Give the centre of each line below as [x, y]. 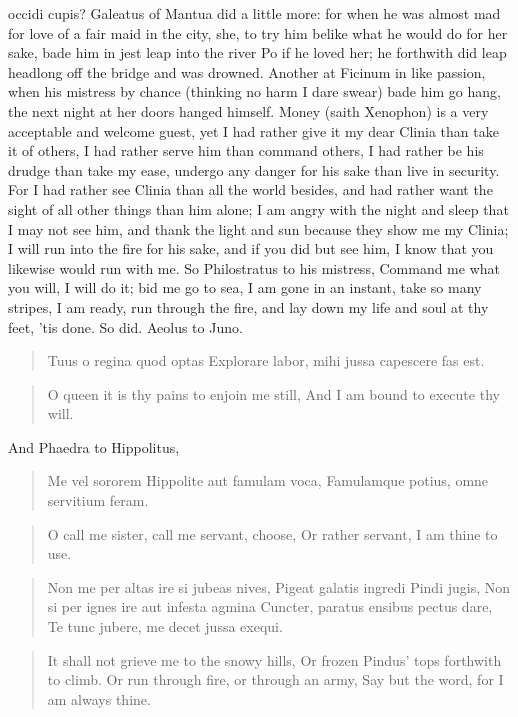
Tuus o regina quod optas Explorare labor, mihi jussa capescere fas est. [266, 360]
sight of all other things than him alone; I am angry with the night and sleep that [258, 208]
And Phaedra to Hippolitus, [94, 446]
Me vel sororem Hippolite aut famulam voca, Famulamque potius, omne [268, 480]
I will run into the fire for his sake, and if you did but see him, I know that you [251, 248]
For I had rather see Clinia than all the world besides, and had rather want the [250, 189]
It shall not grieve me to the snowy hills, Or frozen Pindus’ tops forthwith [274, 659]
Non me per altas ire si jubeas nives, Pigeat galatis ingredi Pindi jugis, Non [279, 586]
